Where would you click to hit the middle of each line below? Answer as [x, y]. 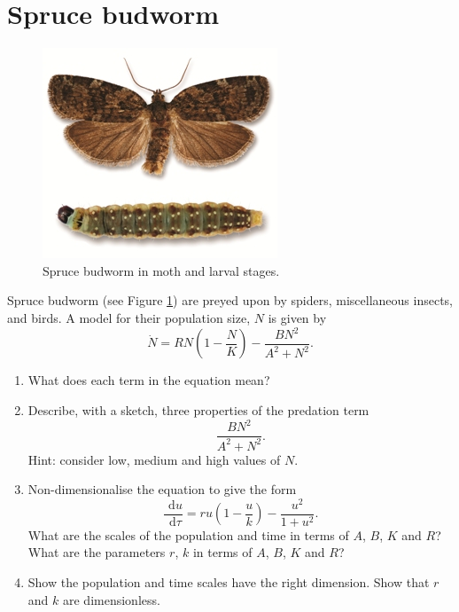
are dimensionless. [111, 599]
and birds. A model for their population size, [129, 317]
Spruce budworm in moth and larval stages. [161, 270]
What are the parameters [97, 552]
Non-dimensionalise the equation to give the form [162, 489]
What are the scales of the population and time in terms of [188, 534]
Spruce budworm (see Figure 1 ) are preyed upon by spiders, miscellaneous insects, [230, 300]
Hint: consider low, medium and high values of [154, 459]
